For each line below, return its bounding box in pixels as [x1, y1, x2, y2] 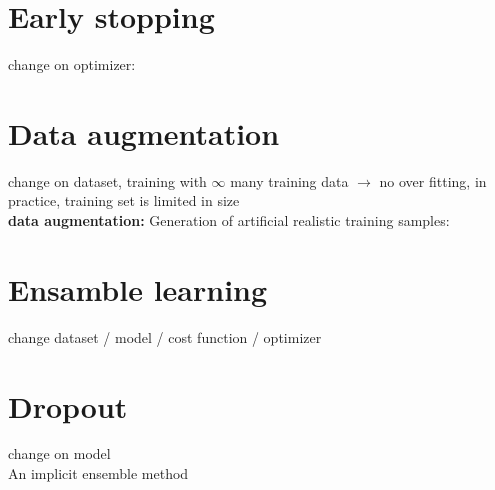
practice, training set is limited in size [8, 190, 240, 211]
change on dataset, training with [8, 170, 207, 191]
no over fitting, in [379, 170, 487, 191]
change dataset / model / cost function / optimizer [8, 326, 322, 347]
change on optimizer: [8, 54, 136, 75]
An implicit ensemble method [8, 463, 189, 484]
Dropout [8, 385, 128, 426]
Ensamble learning [8, 268, 268, 309]
